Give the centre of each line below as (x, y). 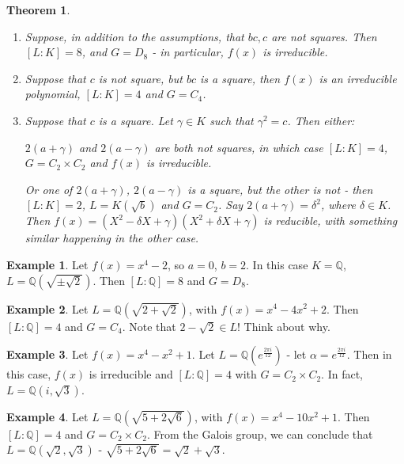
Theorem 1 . (38, 10)
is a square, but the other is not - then (280, 189)
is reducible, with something (330, 221)
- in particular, (188, 52)
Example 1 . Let (47, 264)
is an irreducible (358, 78)
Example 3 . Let (47, 354)
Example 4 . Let (47, 416)
